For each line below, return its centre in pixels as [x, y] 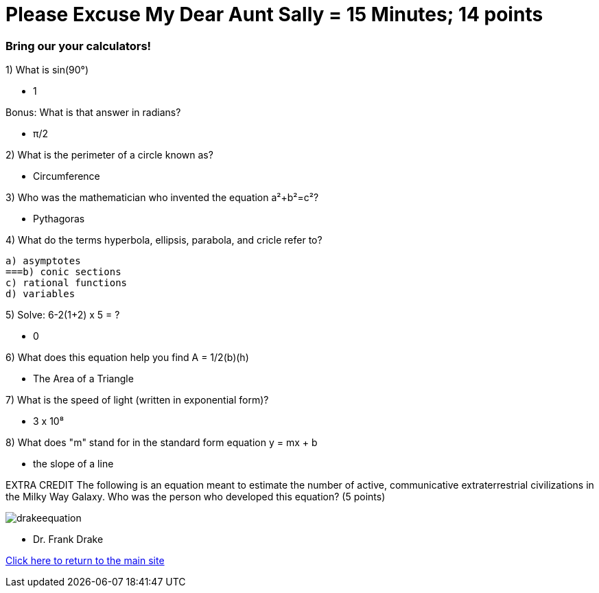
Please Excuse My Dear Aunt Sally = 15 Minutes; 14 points [274, 14]
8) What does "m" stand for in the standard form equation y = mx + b [162, 443]
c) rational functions [67, 283]
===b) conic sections [63, 272]
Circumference [67, 176]
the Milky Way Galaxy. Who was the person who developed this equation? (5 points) [196, 497]
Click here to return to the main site [85, 561]
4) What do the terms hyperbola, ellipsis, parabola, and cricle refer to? [164, 240]
